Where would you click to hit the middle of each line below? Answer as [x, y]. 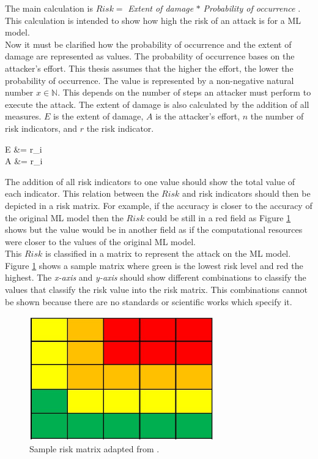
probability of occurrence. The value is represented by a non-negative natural [150, 80]
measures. [23, 116]
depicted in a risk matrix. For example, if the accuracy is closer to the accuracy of [159, 205]
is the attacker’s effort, [198, 116]
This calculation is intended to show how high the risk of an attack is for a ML [153, 20]
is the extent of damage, [98, 116]
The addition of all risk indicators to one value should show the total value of [150, 181]
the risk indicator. [120, 128]
